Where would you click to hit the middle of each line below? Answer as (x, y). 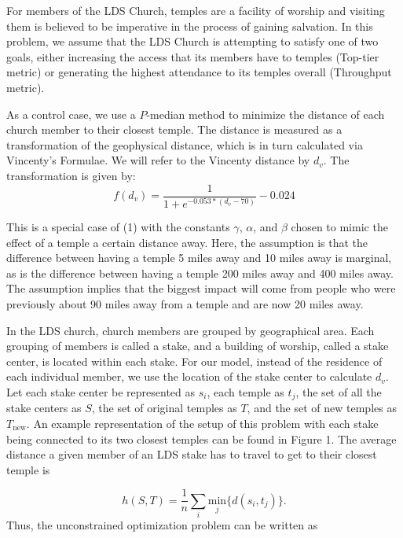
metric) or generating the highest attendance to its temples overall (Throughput (199, 72)
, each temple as (245, 391)
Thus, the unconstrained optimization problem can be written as (162, 525)
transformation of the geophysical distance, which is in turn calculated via (185, 144)
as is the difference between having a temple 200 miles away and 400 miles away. (200, 273)
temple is (28, 469)
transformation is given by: (71, 175)
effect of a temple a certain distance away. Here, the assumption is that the (187, 242)
